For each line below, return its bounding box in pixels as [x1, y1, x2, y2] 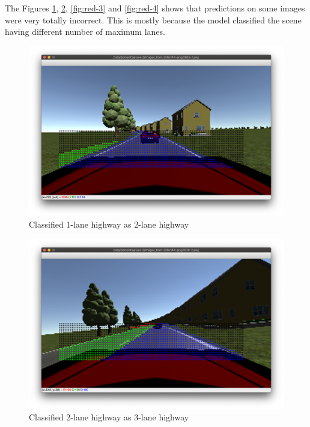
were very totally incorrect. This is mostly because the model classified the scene [5, 13, 302, 26]
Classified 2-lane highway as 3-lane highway [29, 411, 189, 423]
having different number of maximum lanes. [5, 25, 165, 38]
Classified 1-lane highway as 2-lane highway [29, 218, 189, 231]
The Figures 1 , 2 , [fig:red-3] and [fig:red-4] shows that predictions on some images [5, 2, 305, 14]
